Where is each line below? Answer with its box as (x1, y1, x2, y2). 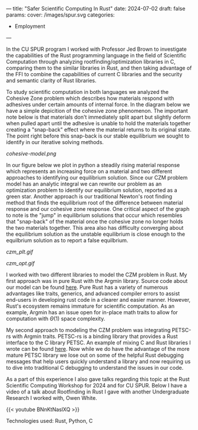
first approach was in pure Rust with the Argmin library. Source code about (6, 278, 188, 284)
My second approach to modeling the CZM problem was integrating (6, 327, 171, 333)
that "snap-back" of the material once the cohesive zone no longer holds (6, 218, 184, 225)
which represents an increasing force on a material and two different (6, 168, 173, 175)
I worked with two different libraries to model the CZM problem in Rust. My (6, 271, 187, 278)
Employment (14, 23, 45, 30)
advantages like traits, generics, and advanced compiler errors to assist (6, 290, 180, 297)
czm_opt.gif (6, 260, 35, 266)
